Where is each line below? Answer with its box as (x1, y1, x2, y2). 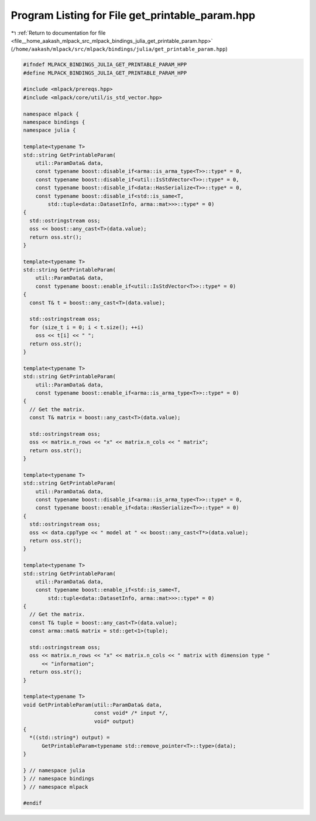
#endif (23, 800, 42, 806)
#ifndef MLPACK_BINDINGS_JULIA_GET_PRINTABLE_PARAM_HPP (23, 62, 187, 68)
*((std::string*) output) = (29, 734, 110, 741)
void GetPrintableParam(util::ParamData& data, (23, 701, 162, 708)
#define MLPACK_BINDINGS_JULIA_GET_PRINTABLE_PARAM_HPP (23, 69, 187, 76)
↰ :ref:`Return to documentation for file (11, 29, 106, 36)
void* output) (94, 718, 135, 724)
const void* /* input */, (94, 710, 169, 717)
